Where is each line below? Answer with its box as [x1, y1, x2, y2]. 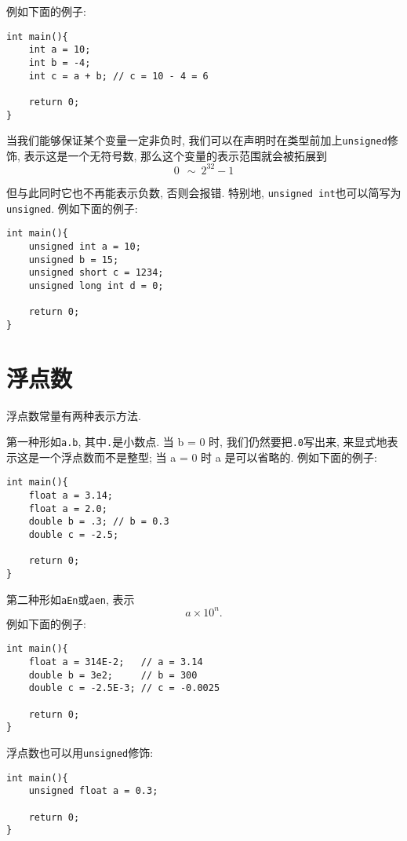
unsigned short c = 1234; [28, 267, 164, 279]
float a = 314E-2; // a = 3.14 [28, 656, 203, 668]
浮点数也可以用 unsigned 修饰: [6, 744, 154, 761]
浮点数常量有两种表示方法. [6, 407, 141, 423]
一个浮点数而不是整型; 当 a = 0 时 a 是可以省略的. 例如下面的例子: [38, 448, 377, 465]
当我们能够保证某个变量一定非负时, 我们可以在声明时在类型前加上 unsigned [6, 132, 387, 148]
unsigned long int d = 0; [28, 280, 164, 291]
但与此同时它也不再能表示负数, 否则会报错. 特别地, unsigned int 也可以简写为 [6, 184, 402, 200]
